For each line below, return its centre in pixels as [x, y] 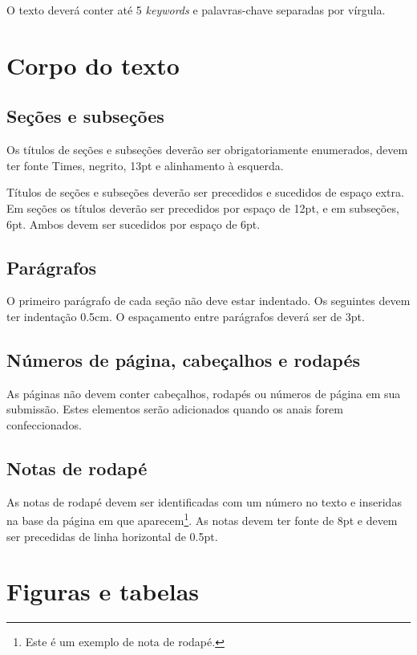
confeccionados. [44, 424]
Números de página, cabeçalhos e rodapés [183, 359]
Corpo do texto [93, 65]
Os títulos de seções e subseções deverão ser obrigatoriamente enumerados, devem [207, 150]
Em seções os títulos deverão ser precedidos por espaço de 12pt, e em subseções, [203, 207]
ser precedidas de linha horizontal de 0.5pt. [112, 536]
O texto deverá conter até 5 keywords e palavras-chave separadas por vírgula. [196, 10]
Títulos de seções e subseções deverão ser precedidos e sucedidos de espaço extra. [205, 192]
